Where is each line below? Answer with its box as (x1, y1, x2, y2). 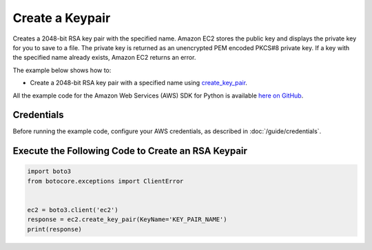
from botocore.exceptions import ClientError (27, 177, 184, 185)
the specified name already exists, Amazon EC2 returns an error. (12, 54, 196, 62)
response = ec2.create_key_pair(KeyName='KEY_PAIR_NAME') (27, 216, 227, 223)
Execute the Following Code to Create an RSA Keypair (12, 145, 248, 157)
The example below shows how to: (12, 66, 112, 74)
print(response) (27, 225, 83, 233)
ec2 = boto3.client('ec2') (27, 206, 118, 214)
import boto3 (27, 168, 72, 175)
